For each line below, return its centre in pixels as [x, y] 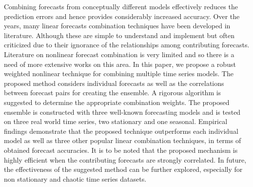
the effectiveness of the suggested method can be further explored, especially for [123, 169]
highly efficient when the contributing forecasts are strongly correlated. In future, [125, 159]
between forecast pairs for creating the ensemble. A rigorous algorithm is [113, 93]
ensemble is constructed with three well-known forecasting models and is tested [122, 112]
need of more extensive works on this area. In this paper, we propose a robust [120, 64]
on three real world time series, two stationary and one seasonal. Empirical [116, 121]
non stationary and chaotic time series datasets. [75, 178]
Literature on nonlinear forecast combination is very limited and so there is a [119, 54]
